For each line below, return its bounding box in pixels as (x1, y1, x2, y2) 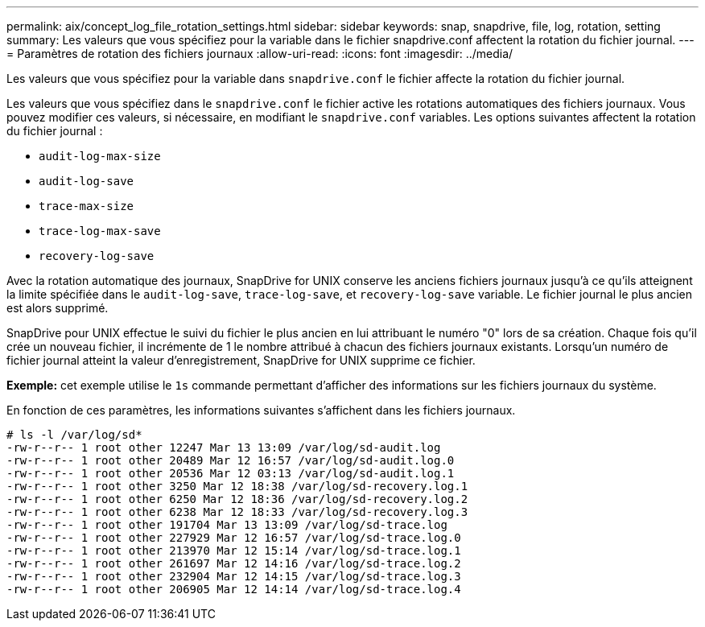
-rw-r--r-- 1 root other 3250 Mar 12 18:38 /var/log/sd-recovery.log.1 (6, 480, 468, 493)
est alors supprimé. (6, 301, 109, 315)
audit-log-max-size (39, 150, 161, 163)
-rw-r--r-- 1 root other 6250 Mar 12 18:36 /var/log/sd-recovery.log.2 (6, 493, 468, 505)
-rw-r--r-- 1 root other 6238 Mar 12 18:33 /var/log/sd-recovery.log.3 (6, 505, 468, 518)
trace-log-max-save (39, 225, 161, 237)
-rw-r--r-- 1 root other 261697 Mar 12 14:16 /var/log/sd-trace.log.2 (6, 557, 461, 570)
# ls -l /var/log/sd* (6, 428, 142, 441)
